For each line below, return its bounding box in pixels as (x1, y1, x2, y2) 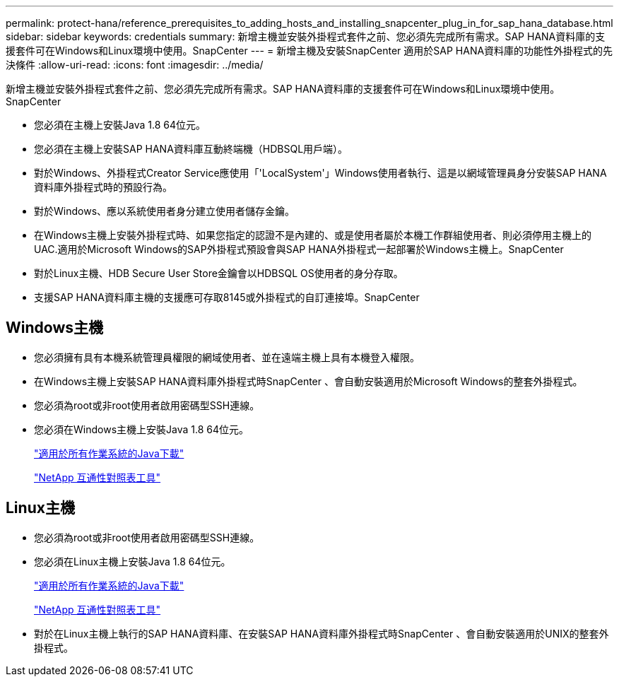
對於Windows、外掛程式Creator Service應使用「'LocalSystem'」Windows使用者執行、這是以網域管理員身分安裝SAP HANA (34, 167, 607, 179)
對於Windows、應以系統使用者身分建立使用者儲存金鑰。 (34, 205, 295, 217)
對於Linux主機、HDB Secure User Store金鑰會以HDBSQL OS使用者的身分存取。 (34, 267, 403, 279)
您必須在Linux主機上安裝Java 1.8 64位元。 (34, 555, 231, 568)
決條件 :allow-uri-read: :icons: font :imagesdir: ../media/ (6, 59, 264, 71)
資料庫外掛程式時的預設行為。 (34, 181, 172, 193)
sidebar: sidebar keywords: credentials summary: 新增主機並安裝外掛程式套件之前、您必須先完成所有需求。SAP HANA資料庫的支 (6, 30, 606, 42)
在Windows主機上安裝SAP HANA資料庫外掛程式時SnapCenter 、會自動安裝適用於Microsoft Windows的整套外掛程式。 (34, 375, 583, 387)
